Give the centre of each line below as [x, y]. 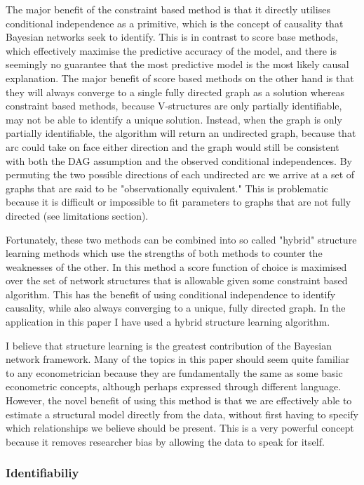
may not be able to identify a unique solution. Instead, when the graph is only [174, 119]
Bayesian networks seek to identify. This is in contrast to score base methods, [172, 37]
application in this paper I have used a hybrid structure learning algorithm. [168, 322]
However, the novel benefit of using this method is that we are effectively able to [179, 400]
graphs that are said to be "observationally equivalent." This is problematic [167, 188]
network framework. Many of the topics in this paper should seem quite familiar [178, 359]
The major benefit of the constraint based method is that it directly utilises [168, 9]
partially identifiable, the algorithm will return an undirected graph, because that [181, 133]
